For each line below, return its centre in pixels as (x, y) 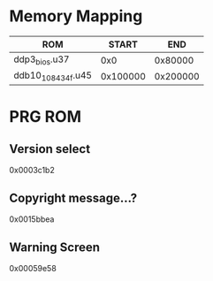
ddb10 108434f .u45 (53, 76)
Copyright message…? (73, 197)
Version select (50, 149)
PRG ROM (46, 116)
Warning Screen (54, 247)
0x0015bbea (32, 219)
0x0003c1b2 (32, 171)
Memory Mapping (76, 16)
